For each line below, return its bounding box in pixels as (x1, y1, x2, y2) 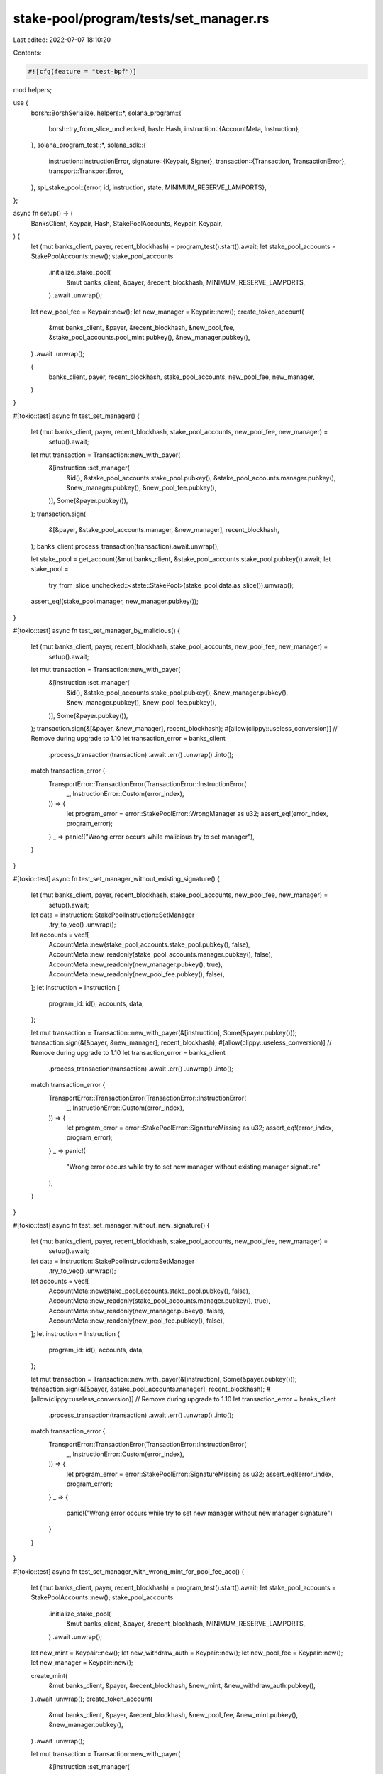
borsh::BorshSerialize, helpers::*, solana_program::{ (30, 109, 182, 117)
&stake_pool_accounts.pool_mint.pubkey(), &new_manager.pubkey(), (48, 334, 250, 342)
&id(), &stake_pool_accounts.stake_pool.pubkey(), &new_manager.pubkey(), (66, 688, 289, 697)
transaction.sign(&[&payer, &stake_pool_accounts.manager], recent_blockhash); (30, 1384, 265, 1394)
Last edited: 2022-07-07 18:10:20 (13, 35, 111, 44)
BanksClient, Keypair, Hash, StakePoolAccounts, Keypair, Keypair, (30, 219, 223, 227)
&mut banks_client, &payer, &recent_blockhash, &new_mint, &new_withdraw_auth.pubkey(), (48, 1682, 316, 1690)
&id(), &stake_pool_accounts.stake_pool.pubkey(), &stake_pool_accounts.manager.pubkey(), (66, 473, 336, 482)
